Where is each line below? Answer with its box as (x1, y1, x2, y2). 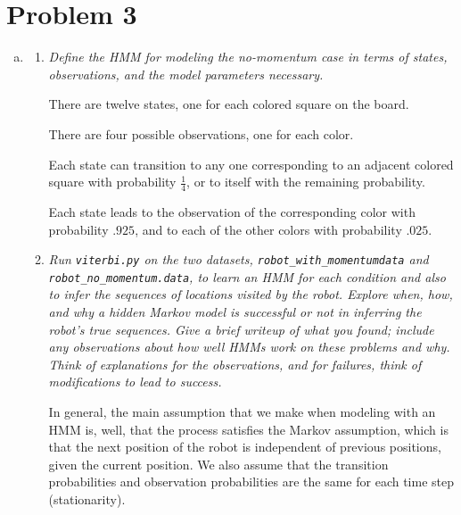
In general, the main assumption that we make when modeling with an (48, 402, 436, 420)
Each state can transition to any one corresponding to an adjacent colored (48, 154, 454, 173)
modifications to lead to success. (48, 372, 222, 391)
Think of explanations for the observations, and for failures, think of (48, 354, 422, 373)
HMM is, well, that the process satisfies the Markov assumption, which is (48, 419, 449, 438)
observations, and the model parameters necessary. (48, 64, 324, 83)
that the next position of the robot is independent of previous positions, (48, 437, 441, 456)
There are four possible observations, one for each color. (48, 124, 354, 143)
